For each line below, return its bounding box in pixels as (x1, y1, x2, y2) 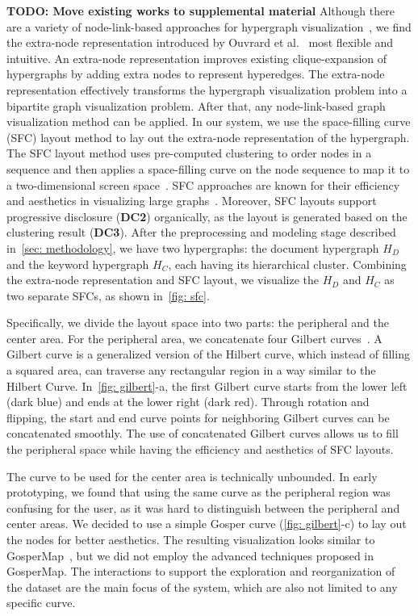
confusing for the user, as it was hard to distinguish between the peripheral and (6, 499, 400, 516)
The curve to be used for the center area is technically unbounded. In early (6, 467, 378, 484)
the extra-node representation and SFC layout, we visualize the (6, 271, 320, 288)
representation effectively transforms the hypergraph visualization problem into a (6, 81, 408, 98)
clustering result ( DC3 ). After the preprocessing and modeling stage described (6, 224, 396, 241)
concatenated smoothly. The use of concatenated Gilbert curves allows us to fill (6, 425, 399, 442)
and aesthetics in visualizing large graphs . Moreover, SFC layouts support (6, 192, 377, 209)
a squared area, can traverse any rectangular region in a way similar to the (6, 362, 376, 379)
